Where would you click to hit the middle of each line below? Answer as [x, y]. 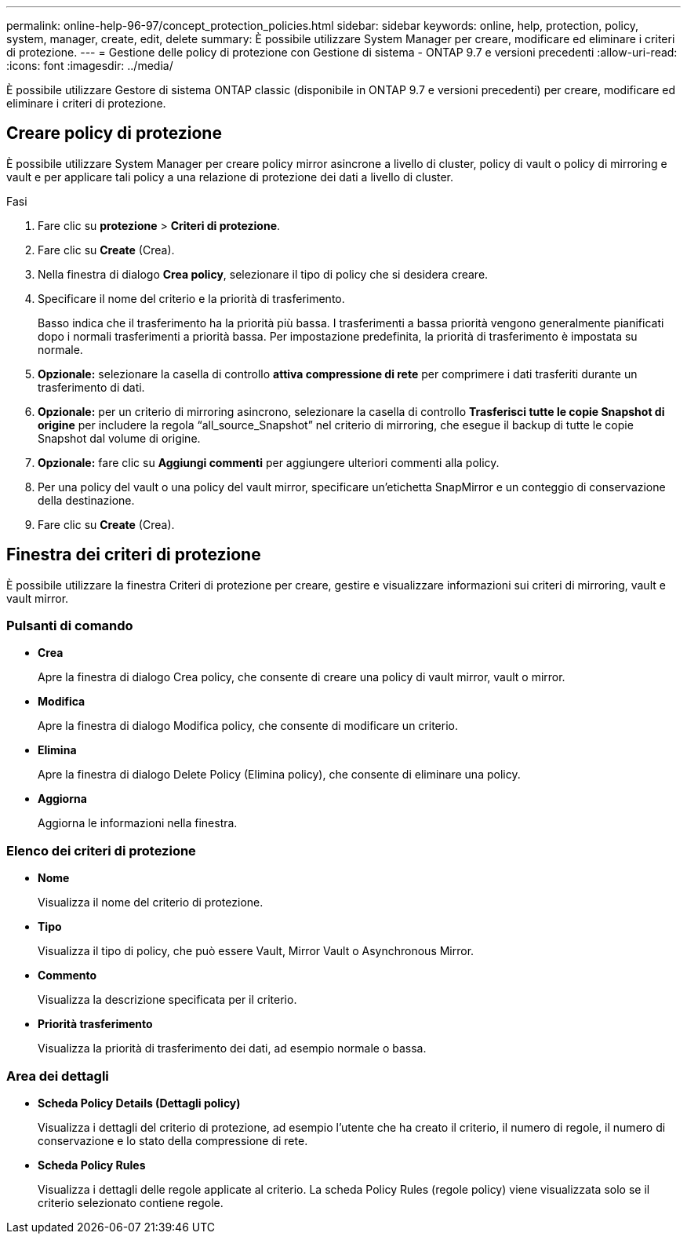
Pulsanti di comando [70, 626]
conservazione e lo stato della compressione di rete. [173, 1140]
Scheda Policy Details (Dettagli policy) [139, 1103]
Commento [67, 976]
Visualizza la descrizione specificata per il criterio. [167, 1000]
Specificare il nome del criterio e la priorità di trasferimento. [191, 298]
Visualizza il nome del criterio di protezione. [151, 903]
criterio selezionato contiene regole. [131, 1202]
